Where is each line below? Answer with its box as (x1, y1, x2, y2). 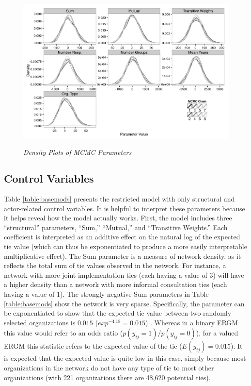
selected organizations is (4, 317, 76, 327)
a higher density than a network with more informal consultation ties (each (4, 279, 227, 289)
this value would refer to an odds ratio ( (4, 328, 123, 338)
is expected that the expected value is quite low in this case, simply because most (4, 353, 246, 363)
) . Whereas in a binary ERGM (145, 317, 238, 327)
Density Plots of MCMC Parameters (23, 147, 132, 157)
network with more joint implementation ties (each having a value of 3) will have (4, 269, 244, 280)
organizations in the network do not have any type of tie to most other (4, 362, 214, 372)
